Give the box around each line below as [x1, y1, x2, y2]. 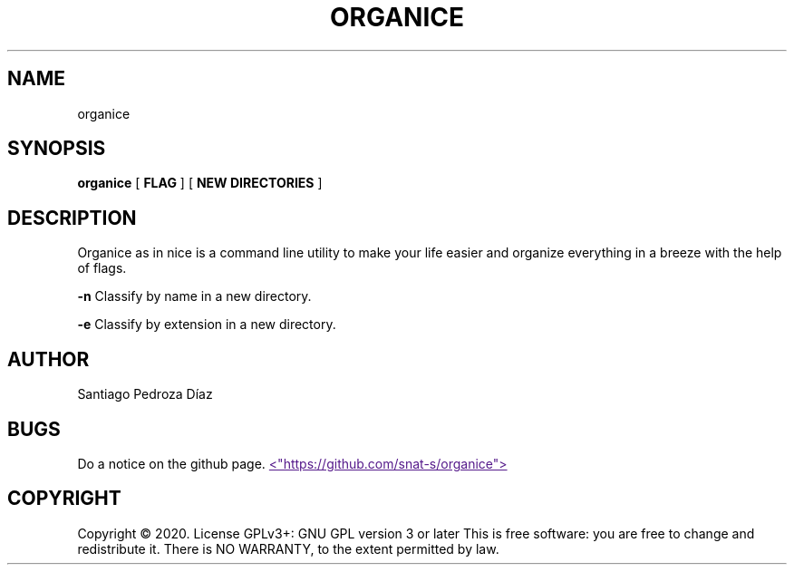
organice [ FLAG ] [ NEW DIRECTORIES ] [77, 175, 323, 191]
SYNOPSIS [7, 137, 106, 160]
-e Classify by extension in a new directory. [77, 316, 336, 333]
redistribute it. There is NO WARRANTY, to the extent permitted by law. [77, 540, 499, 557]
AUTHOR [7, 347, 90, 371]
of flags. [77, 260, 127, 276]
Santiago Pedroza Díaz [77, 386, 213, 402]
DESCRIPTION [7, 206, 137, 229]
